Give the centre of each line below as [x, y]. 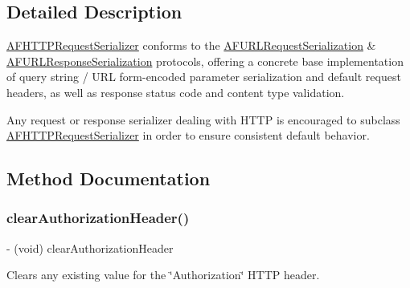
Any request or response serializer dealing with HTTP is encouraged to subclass [203, 119]
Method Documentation [109, 178]
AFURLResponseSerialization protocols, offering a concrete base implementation [205, 61]
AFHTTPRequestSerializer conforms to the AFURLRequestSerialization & [191, 45]
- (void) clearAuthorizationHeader [90, 247]
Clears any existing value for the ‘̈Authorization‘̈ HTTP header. [163, 275]
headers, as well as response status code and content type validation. [176, 92]
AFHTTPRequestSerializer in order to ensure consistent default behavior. [188, 135]
